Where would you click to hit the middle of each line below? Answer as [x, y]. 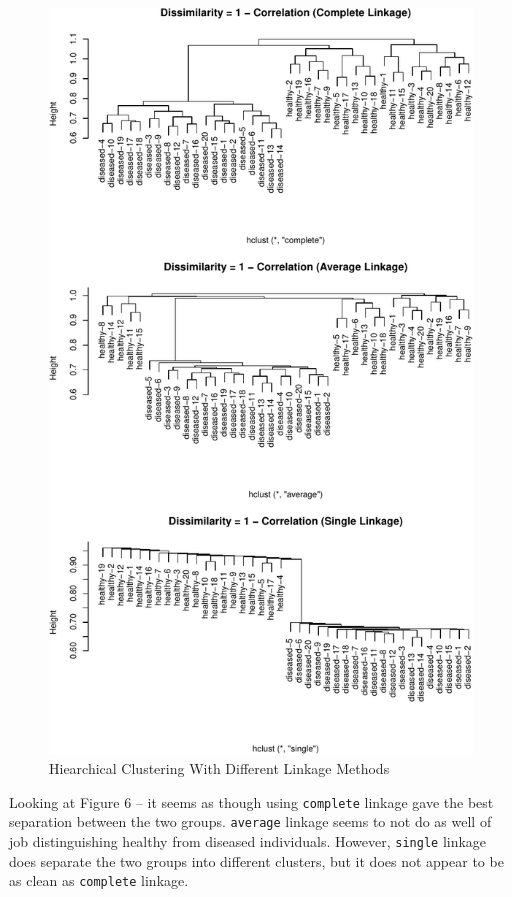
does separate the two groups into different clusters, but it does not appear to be [256, 860]
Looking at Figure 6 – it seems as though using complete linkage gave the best [251, 801]
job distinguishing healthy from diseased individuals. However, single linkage [248, 841]
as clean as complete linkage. [99, 880]
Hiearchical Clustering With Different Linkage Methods [219, 768]
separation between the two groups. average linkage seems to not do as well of [250, 821]
